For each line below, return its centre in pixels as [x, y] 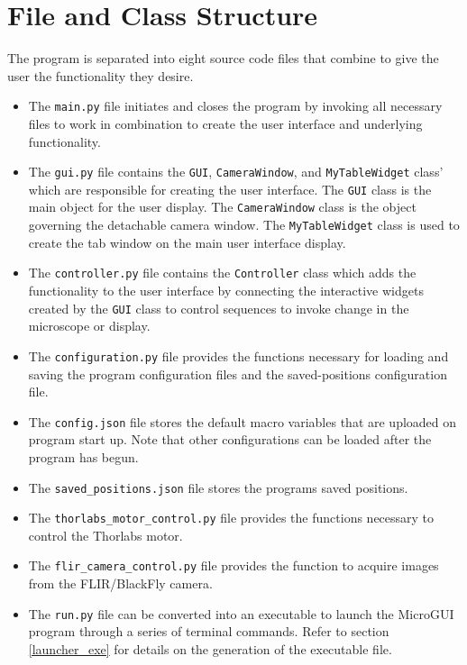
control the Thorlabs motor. [105, 535]
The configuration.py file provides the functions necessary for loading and [238, 355]
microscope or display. [89, 326]
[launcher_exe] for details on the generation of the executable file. [210, 648]
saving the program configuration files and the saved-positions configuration [238, 373]
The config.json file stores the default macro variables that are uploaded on [243, 421]
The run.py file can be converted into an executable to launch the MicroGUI [241, 613]
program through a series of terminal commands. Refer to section [209, 631]
